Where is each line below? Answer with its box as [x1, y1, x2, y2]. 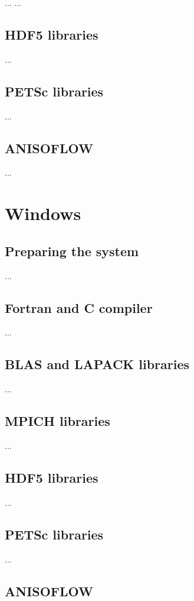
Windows [5, 201, 81, 225]
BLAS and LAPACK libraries [5, 355, 190, 373]
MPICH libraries [5, 412, 110, 430]
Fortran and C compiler [5, 298, 153, 316]
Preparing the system [5, 241, 139, 260]
